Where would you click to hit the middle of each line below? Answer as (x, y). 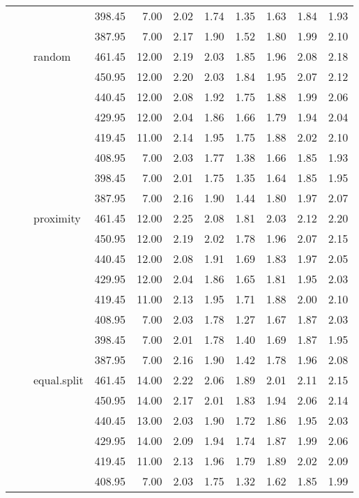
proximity (57, 218)
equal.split (59, 380)
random (52, 56)
